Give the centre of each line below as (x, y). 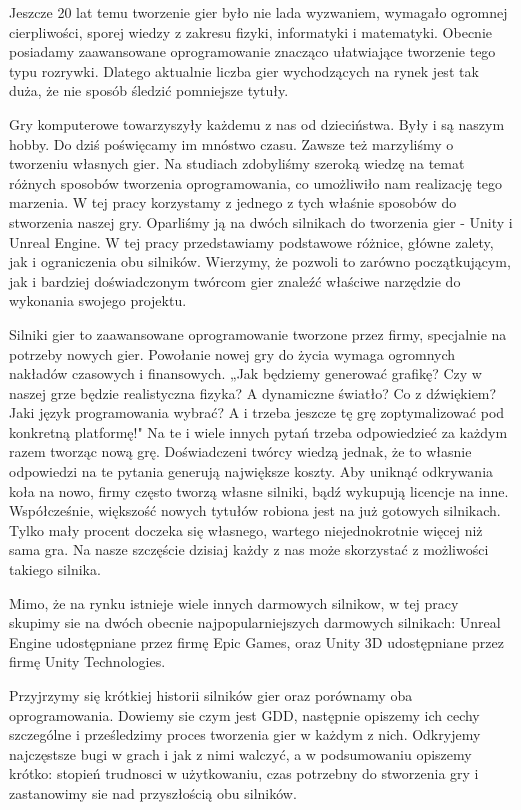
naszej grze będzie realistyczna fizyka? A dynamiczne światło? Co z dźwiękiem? (253, 392)
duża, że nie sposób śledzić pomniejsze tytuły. (149, 90)
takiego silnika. (55, 569)
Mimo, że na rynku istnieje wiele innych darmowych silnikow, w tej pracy (234, 602)
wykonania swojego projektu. (98, 300)
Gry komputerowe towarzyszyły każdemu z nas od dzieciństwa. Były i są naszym (257, 123)
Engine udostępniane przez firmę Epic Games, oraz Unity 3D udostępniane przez (256, 641)
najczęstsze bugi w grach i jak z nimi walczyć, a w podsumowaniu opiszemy (240, 753)
